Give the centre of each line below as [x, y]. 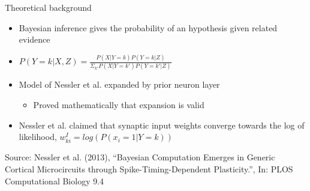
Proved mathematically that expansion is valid [119, 105]
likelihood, [38, 137]
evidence [34, 39]
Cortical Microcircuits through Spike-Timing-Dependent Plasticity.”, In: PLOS [149, 168]
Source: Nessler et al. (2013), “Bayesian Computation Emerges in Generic [140, 157]
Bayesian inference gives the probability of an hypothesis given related [148, 27]
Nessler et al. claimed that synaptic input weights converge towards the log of [162, 125]
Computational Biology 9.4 [55, 180]
